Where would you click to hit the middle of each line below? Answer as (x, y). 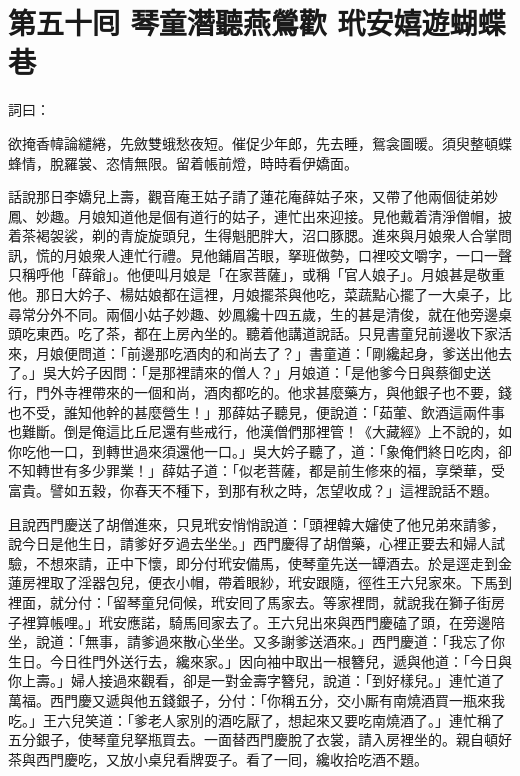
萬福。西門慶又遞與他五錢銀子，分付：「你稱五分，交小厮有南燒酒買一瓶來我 (256, 699)
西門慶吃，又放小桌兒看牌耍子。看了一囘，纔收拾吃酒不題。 (231, 758)
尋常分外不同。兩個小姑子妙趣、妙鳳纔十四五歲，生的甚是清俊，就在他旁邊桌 (260, 313)
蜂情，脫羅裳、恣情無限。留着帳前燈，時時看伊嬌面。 (183, 162)
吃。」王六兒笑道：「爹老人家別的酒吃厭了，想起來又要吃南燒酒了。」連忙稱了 (256, 719)
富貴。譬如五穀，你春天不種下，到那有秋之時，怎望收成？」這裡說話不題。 (253, 490)
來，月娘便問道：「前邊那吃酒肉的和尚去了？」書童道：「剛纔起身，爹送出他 (253, 352)
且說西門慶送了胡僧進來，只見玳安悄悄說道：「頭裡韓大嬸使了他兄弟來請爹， (256, 523)
